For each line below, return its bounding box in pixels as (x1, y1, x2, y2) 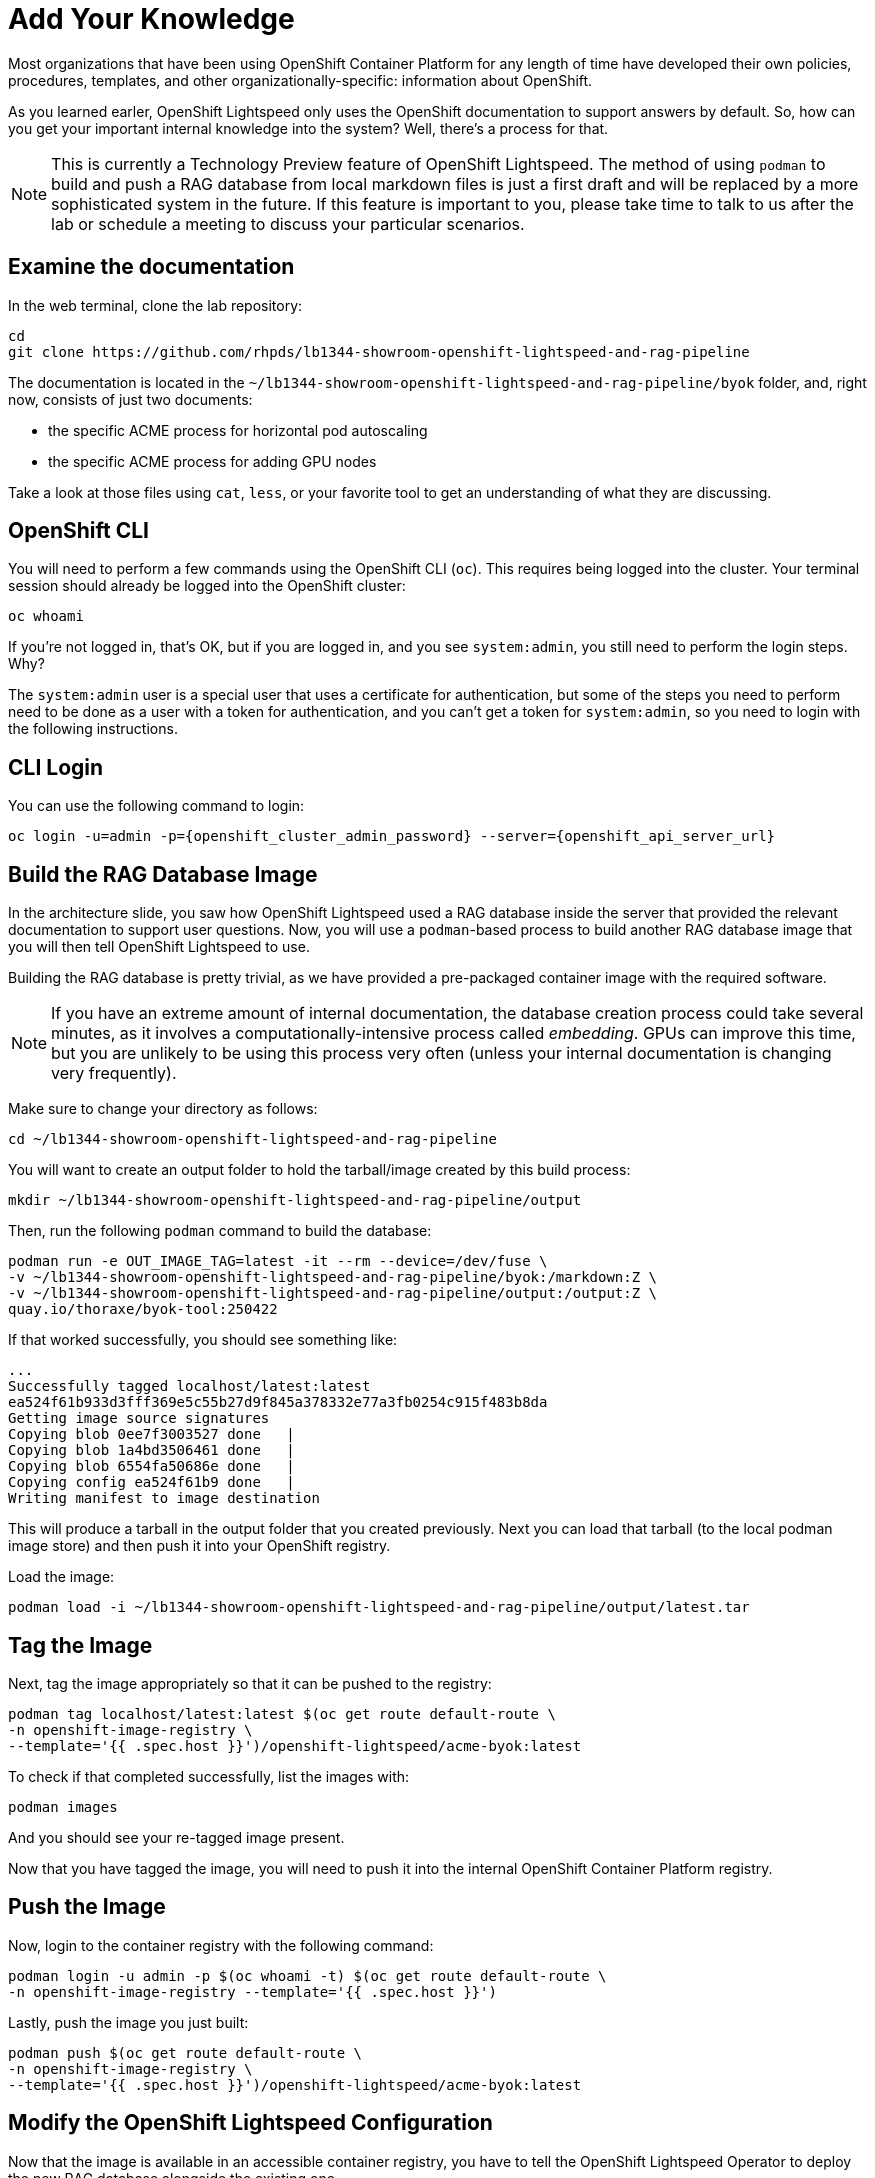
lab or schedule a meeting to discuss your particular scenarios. (51, 213, 525, 234)
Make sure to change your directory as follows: (8, 1100, 318, 1118)
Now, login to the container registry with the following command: (8, 1936, 434, 1954)
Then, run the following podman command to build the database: (8, 1222, 432, 1240)
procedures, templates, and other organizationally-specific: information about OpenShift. (8, 71, 593, 89)
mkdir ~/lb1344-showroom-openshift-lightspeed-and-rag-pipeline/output (8, 1192, 582, 1209)
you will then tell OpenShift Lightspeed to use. (8, 938, 310, 956)
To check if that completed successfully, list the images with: (8, 1767, 410, 1785)
